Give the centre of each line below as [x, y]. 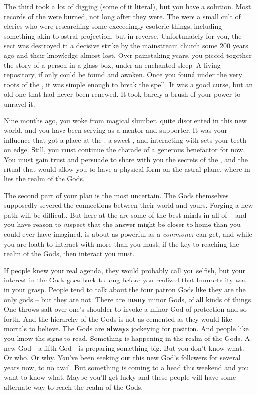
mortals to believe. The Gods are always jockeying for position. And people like [126, 328]
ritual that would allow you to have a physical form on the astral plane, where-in [127, 169]
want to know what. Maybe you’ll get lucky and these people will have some [120, 377]
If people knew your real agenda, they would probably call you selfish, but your [125, 270]
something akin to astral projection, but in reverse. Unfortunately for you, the [123, 35]
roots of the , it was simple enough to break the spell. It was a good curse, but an [128, 84]
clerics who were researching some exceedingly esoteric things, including [113, 26]
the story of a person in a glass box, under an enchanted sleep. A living [112, 65]
